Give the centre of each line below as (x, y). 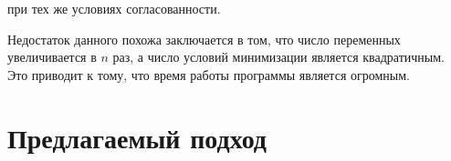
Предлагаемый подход (137, 137)
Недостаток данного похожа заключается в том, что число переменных (204, 39)
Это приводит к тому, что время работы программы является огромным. (209, 74)
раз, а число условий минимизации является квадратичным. (278, 57)
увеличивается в (52, 57)
